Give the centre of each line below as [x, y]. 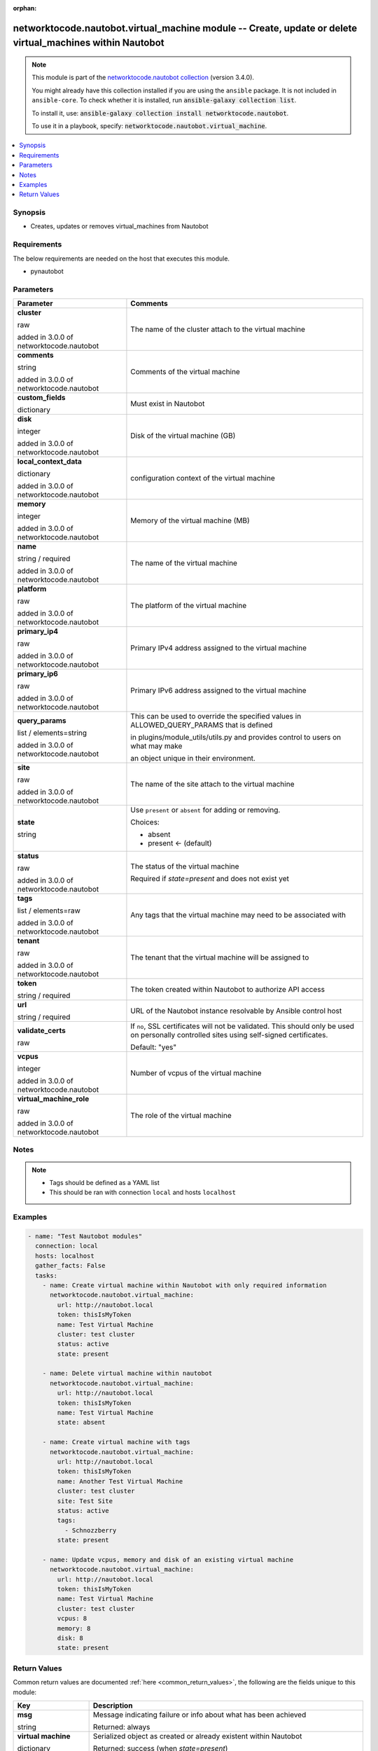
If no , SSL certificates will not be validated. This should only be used [243, 1026]
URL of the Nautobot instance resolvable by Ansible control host [236, 1011]
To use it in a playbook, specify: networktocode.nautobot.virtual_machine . [149, 125]
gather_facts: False [70, 1266]
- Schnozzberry [90, 1530]
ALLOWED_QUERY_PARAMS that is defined [202, 725]
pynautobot [47, 271]
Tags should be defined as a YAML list [105, 1183]
